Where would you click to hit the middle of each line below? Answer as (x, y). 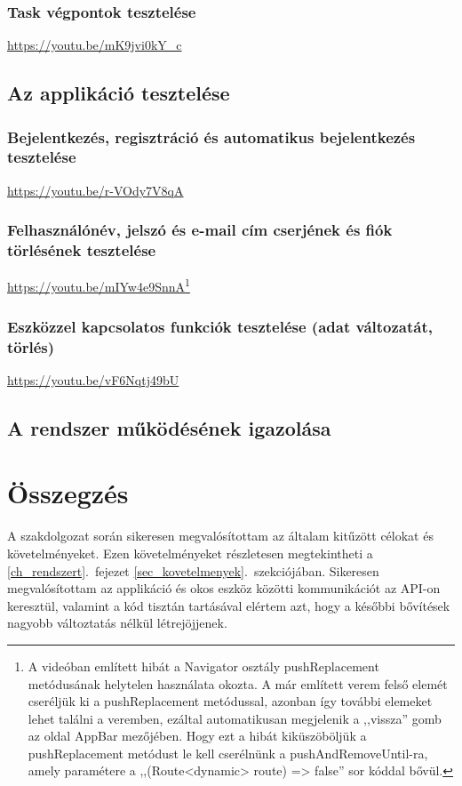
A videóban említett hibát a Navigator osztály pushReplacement (203, 666)
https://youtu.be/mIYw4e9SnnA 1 (99, 285)
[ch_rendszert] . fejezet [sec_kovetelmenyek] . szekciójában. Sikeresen (193, 570)
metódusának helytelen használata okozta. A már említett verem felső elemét (238, 683)
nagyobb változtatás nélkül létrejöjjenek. (117, 623)
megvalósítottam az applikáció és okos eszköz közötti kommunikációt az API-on (224, 588)
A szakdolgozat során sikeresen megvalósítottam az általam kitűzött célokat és (220, 536)
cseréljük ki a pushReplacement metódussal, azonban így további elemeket (230, 701)
